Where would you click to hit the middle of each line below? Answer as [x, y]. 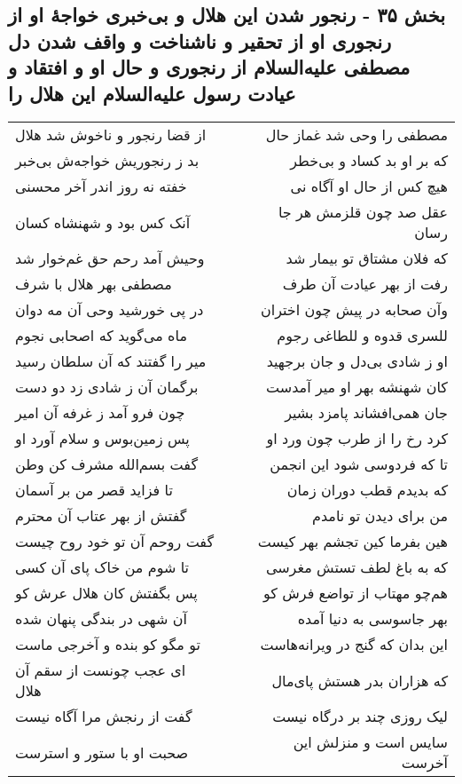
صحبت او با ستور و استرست [102, 752]
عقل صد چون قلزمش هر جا [363, 212]
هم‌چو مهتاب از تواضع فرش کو [356, 593]
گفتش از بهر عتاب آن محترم [101, 516]
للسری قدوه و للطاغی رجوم [362, 336]
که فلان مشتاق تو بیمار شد [367, 258]
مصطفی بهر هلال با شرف [94, 284]
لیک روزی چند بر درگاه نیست [360, 717]
